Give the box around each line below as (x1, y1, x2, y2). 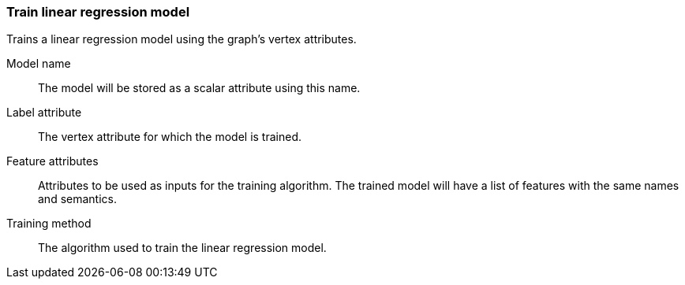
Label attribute (6, 105, 82, 120)
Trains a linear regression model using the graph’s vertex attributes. (6, 32, 357, 46)
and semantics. (38, 192, 117, 206)
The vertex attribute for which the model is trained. (38, 130, 301, 144)
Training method (6, 217, 92, 231)
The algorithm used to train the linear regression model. (38, 241, 327, 255)
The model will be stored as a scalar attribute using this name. (38, 81, 361, 95)
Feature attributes (6, 154, 99, 168)
